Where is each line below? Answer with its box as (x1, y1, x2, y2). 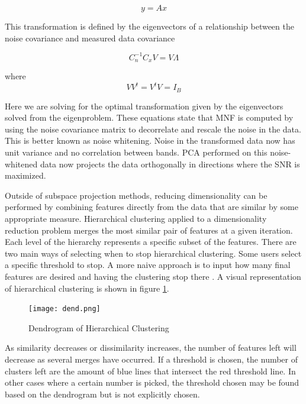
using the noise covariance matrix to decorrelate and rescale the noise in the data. (5, 122, 301, 135)
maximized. (5, 169, 46, 182)
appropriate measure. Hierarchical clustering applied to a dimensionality (5, 212, 267, 225)
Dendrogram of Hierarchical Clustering (28, 321, 169, 334)
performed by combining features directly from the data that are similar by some (5, 201, 298, 213)
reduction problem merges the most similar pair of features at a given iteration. (5, 224, 293, 236)
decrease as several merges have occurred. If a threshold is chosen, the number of (5, 353, 298, 366)
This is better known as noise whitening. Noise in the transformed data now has (5, 134, 295, 147)
